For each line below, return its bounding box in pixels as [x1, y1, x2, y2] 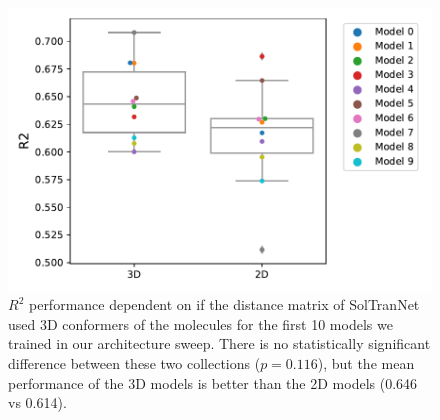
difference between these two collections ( [8, 353, 261, 374]
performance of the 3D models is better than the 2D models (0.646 [8, 372, 418, 393]
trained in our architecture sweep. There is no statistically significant [8, 333, 431, 354]
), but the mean [317, 353, 415, 374]
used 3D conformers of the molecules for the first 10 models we [8, 313, 393, 334]
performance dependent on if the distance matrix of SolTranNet [28, 294, 420, 315]
